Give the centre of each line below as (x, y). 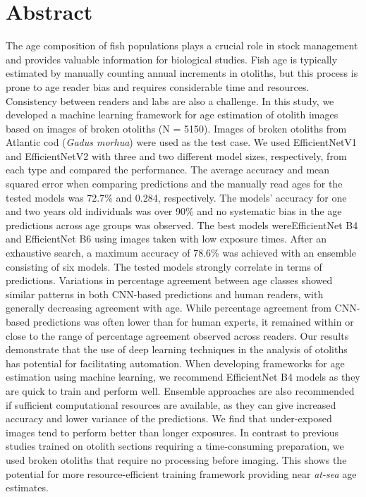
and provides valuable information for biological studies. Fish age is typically (172, 59)
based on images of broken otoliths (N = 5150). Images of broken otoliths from (176, 128)
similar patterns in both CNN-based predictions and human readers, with (165, 294)
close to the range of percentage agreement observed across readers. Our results (177, 335)
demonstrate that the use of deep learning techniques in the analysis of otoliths (177, 349)
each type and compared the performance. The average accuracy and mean (168, 170)
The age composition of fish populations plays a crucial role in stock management (182, 45)
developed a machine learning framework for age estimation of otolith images (172, 115)
